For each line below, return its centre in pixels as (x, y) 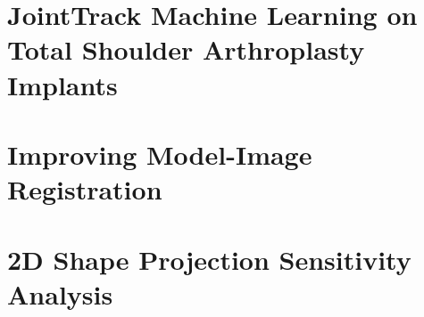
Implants (62, 84)
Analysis (60, 293)
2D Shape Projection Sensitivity (209, 259)
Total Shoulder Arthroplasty (186, 49)
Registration (85, 189)
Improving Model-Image (160, 154)
